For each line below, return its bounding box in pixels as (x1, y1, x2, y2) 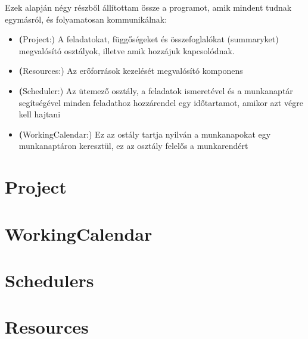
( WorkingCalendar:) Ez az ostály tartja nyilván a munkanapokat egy (18, 127, 271, 140)
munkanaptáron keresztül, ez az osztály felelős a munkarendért (18, 139, 248, 152)
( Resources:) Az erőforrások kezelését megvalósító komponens (18, 64, 243, 77)
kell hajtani (18, 108, 61, 120)
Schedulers (5, 268, 94, 292)
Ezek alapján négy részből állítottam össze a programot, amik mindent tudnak (5, 1, 292, 13)
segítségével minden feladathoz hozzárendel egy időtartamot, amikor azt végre (18, 96, 303, 108)
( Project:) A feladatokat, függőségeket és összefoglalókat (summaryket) (18, 33, 279, 45)
